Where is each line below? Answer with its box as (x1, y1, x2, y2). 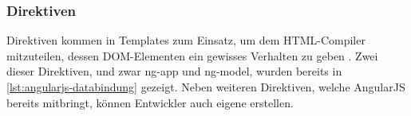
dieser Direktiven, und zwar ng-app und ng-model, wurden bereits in (6, 63, 342, 79)
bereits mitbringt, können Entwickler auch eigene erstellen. (6, 94, 294, 110)
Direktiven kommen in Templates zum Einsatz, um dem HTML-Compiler (6, 32, 366, 48)
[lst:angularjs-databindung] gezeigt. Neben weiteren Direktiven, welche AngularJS (6, 79, 405, 95)
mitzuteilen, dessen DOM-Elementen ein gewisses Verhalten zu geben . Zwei (6, 47, 378, 64)
